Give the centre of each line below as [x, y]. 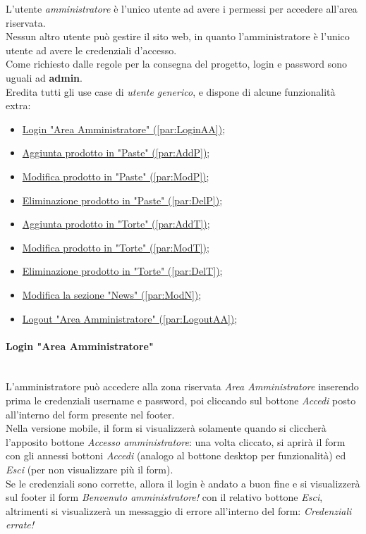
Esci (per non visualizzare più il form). [90, 470]
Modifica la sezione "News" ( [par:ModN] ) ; [112, 294]
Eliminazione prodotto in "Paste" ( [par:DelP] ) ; [122, 200]
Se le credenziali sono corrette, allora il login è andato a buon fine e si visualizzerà [183, 483]
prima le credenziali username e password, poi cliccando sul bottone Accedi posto [181, 401]
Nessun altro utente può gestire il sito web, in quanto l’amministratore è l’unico [178, 36]
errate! [20, 524]
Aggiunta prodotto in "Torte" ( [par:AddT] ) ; [116, 224]
